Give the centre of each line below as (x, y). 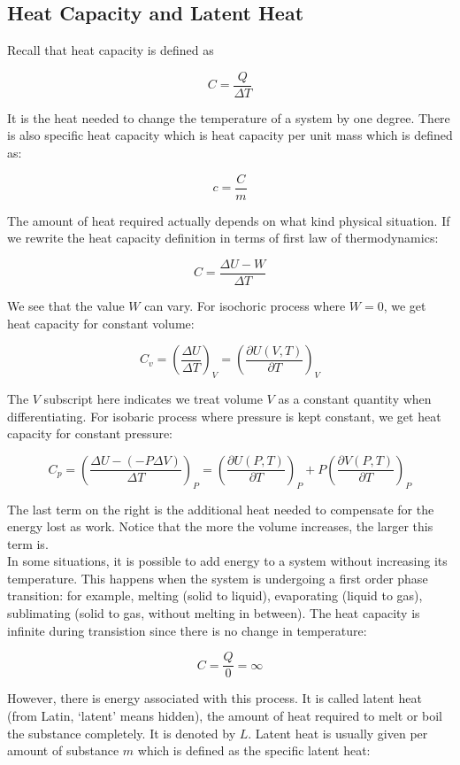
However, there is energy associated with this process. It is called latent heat (215, 698)
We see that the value (66, 305)
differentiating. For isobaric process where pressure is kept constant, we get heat (224, 416)
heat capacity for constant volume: (101, 323)
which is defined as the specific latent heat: (254, 750)
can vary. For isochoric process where (245, 305)
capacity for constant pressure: (90, 433)
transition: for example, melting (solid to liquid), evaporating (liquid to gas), (215, 595)
